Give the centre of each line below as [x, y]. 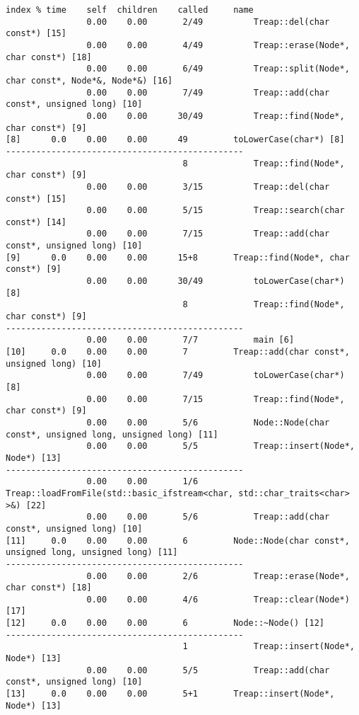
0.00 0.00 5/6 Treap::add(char [208, 517]
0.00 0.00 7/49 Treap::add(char [208, 92]
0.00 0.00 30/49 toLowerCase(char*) [216, 281]
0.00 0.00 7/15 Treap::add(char [208, 234]
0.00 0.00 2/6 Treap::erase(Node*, [218, 576]
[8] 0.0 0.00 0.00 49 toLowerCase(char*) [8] [175, 140]
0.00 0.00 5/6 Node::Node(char [208, 422]
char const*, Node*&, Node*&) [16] [89, 80]
